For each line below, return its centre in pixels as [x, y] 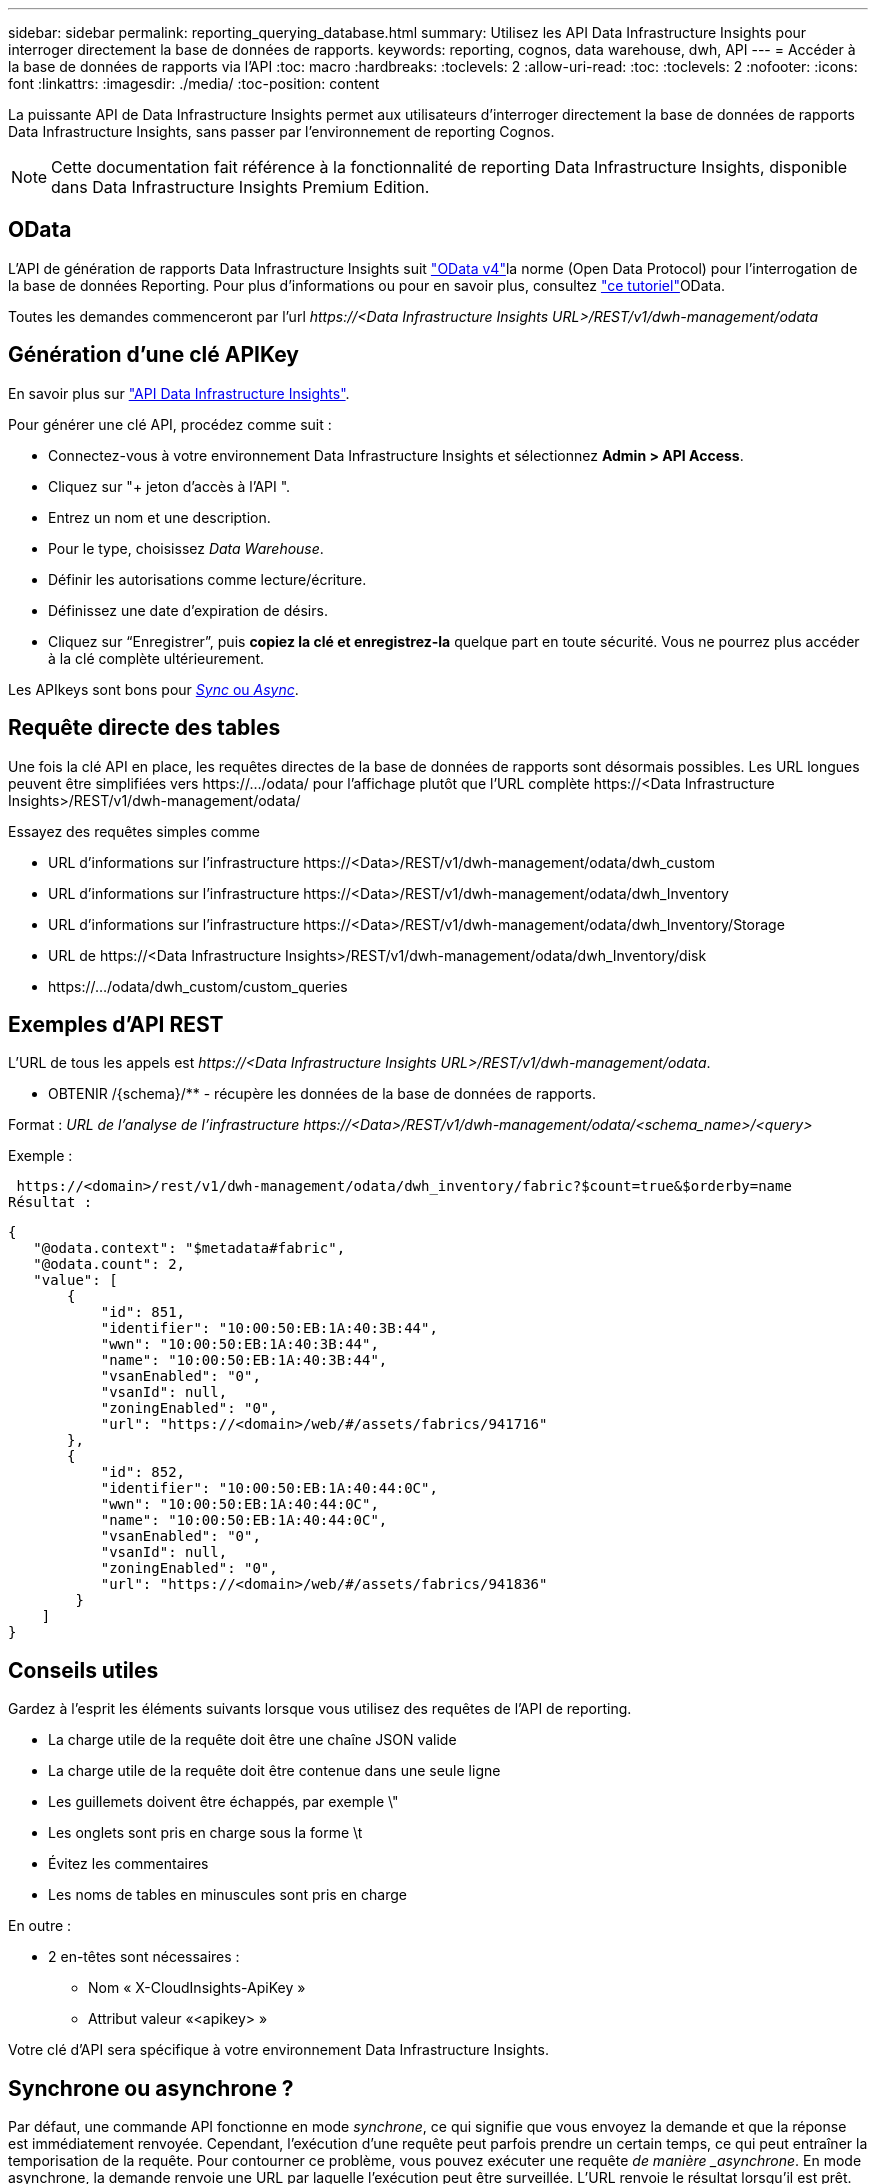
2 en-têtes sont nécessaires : [144, 1957]
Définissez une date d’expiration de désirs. [188, 610]
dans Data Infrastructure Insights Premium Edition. [240, 187]
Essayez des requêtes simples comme [134, 831]
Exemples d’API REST [116, 1024]
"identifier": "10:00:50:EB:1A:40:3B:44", [269, 1328]
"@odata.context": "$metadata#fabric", [189, 1248]
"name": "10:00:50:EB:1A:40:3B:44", [244, 1360]
